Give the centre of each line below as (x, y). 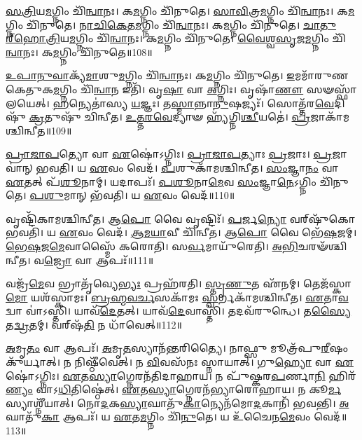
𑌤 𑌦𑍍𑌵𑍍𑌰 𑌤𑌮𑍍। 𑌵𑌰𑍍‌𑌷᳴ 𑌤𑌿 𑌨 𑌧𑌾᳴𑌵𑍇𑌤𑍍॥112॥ (94, 324)
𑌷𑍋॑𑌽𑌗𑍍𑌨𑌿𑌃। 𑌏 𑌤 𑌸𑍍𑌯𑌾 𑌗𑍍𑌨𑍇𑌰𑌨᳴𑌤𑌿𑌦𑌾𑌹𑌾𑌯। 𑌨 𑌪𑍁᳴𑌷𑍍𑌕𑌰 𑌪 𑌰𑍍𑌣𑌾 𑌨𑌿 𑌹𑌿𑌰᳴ (181, 375)
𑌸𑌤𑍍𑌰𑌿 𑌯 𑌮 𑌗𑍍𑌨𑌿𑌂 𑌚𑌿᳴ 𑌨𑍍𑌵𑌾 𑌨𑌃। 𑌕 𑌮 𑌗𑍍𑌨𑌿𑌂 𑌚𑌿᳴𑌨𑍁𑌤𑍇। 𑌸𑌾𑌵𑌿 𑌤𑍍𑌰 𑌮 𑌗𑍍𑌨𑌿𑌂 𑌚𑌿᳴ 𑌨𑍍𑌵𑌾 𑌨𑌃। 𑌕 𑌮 (180, 11)
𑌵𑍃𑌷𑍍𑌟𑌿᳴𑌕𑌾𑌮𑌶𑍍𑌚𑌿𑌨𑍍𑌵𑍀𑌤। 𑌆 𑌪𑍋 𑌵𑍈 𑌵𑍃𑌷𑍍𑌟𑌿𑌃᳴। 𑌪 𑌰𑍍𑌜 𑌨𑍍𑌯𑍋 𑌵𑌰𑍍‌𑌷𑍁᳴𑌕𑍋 (181, 218)
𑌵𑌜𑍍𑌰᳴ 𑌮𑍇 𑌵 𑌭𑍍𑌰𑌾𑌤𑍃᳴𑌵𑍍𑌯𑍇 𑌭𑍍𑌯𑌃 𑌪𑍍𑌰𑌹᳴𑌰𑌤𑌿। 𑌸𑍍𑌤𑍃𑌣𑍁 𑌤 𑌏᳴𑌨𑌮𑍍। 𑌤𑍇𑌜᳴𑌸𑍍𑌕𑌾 (179, 283)
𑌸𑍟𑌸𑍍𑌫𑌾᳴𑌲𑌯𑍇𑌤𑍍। (332, 89)
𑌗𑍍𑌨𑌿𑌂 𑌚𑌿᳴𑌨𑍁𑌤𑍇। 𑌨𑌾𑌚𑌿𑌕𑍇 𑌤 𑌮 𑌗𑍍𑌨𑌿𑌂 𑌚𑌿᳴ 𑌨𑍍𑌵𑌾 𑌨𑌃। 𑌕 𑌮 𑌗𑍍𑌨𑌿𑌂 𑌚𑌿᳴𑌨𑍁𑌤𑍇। (153, 24)
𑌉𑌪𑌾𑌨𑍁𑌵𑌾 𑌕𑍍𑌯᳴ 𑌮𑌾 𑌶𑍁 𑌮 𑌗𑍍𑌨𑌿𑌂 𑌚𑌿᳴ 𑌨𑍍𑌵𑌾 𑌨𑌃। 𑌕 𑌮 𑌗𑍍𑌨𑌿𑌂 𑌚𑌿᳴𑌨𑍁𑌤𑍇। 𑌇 (150, 75)
